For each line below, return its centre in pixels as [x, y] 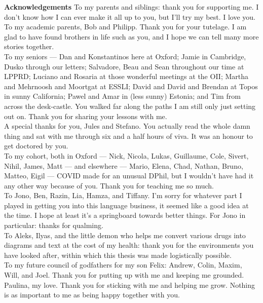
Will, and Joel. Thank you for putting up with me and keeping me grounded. [124, 275]
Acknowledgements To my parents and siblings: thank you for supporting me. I [131, 7]
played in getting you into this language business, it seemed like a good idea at [126, 205]
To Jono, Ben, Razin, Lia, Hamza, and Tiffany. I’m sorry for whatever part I [123, 195]
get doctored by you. [36, 146]
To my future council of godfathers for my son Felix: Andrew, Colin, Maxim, [123, 265]
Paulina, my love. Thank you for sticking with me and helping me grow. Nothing [130, 285]
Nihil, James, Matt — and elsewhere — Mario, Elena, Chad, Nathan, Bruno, [124, 165]
